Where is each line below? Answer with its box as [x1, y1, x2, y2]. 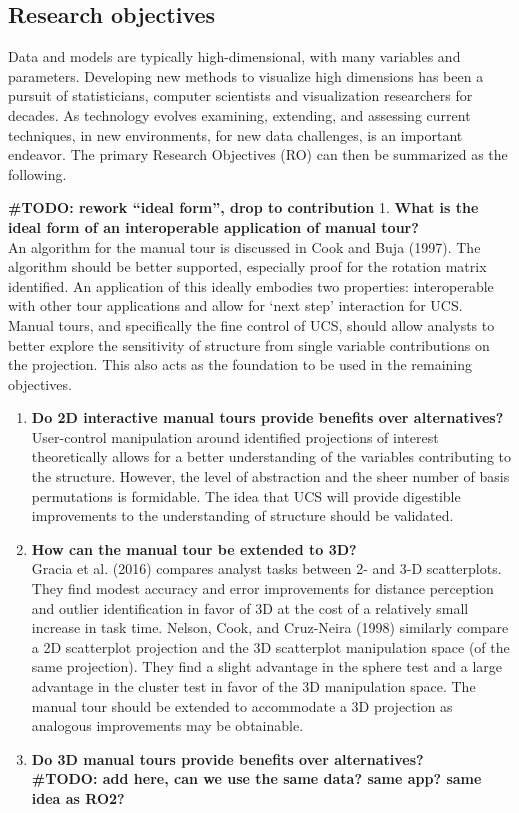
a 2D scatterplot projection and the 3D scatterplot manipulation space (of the [31, 636, 510, 657]
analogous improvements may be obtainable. [31, 715, 304, 736]
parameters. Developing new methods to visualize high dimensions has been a [8, 65, 484, 86]
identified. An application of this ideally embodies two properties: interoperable [8, 275, 494, 296]
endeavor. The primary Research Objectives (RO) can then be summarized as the [8, 144, 508, 165]
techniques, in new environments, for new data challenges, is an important [8, 124, 463, 145]
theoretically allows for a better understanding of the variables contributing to [31, 446, 512, 467]
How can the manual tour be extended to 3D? [31, 538, 357, 559]
